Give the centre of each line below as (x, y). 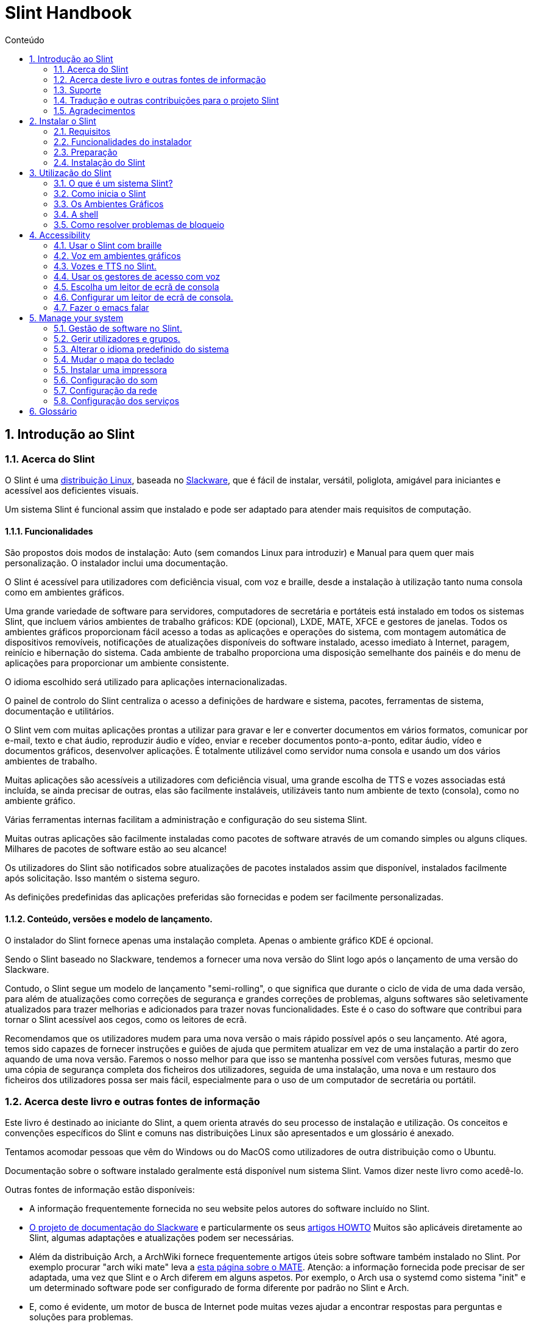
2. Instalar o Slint (63, 121)
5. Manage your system (76, 318)
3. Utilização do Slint (70, 173)
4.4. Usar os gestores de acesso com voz (137, 276)
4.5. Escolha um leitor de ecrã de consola (136, 286)
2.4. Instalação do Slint (100, 162)
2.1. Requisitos (82, 131)
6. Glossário (53, 411)
